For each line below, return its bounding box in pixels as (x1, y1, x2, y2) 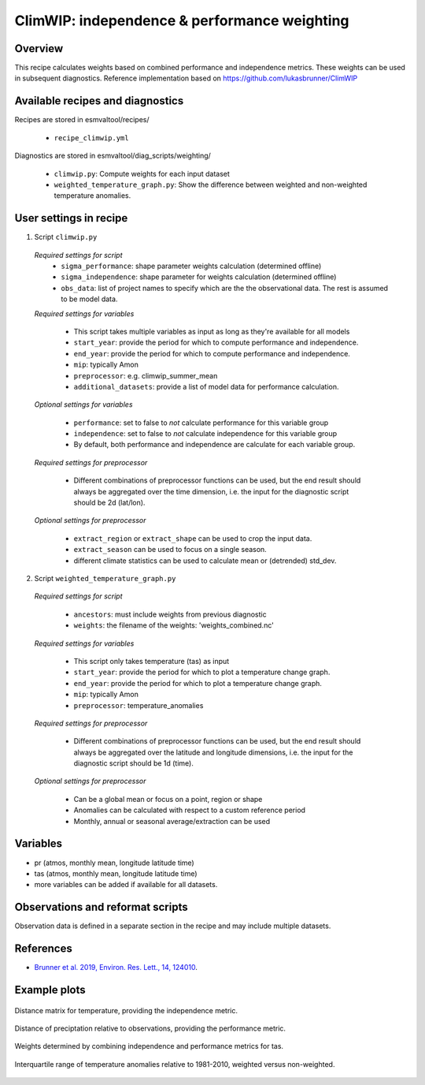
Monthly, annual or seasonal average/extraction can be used (73, 816, 271, 826)
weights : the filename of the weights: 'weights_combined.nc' (73, 621, 275, 630)
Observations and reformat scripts (14, 900, 188, 914)
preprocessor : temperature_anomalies (73, 700, 204, 710)
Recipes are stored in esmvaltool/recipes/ (14, 115, 150, 125)
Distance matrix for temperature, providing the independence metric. (14, 1005, 238, 1015)
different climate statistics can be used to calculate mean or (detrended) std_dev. (73, 556, 337, 565)
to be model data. (61, 294, 118, 304)
